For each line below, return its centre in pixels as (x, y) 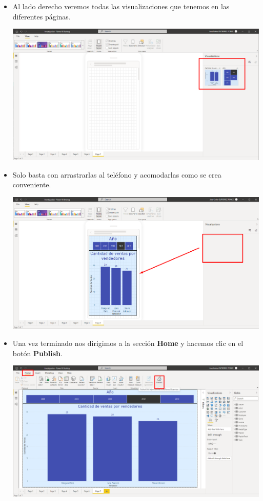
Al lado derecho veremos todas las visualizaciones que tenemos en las (121, 6)
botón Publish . (37, 353)
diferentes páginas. (42, 16)
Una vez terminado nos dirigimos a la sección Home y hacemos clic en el (128, 343)
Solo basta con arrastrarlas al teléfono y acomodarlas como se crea (117, 174)
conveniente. (32, 184)
